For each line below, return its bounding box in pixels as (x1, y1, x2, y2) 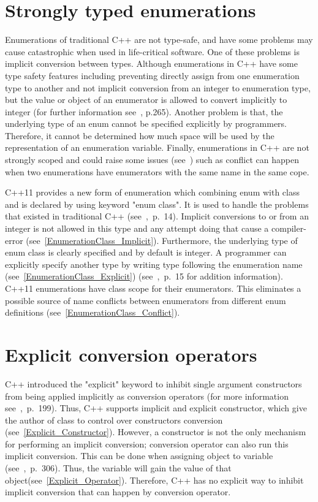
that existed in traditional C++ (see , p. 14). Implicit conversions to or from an (5, 210, 309, 222)
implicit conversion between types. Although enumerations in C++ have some (5, 57, 298, 70)
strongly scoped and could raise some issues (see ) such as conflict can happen (5, 153, 299, 166)
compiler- (271, 222, 306, 235)
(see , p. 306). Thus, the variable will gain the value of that (5, 462, 232, 474)
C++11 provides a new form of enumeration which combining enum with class (5, 186, 300, 199)
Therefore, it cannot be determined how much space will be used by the (5, 129, 274, 142)
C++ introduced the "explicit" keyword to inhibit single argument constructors (5, 377, 302, 390)
